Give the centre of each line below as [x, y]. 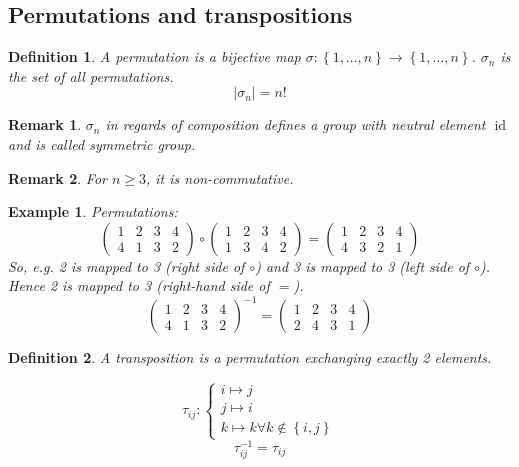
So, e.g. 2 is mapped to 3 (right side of [126, 265]
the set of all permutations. [91, 75]
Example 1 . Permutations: [93, 211]
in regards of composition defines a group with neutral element [295, 124]
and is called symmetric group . [102, 143]
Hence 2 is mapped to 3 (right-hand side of [139, 285]
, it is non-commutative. [220, 177]
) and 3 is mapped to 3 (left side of [362, 265]
